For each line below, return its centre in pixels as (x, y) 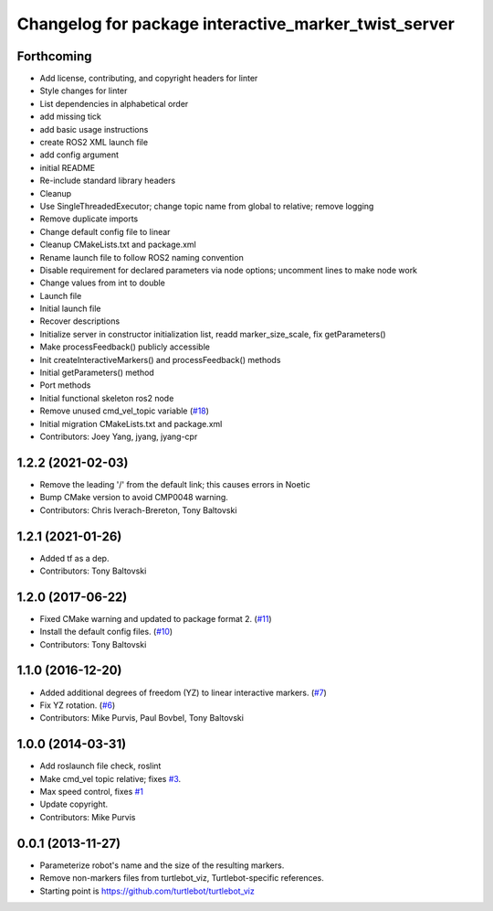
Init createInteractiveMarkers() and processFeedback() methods (160, 359)
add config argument (79, 155)
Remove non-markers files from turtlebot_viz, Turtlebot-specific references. (182, 878)
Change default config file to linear (105, 231)
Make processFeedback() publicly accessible (125, 347)
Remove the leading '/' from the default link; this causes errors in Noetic (175, 484)
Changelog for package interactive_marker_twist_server (236, 24)
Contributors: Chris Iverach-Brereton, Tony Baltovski (138, 510)
